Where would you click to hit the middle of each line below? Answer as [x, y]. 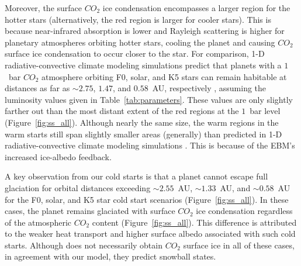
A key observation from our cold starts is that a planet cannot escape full [136, 176]
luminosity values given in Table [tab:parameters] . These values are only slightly [149, 99]
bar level [265, 111]
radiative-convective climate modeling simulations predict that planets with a [143, 65]
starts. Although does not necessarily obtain [84, 245]
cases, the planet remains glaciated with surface [90, 211]
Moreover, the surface [44, 8]
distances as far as [37, 88]
